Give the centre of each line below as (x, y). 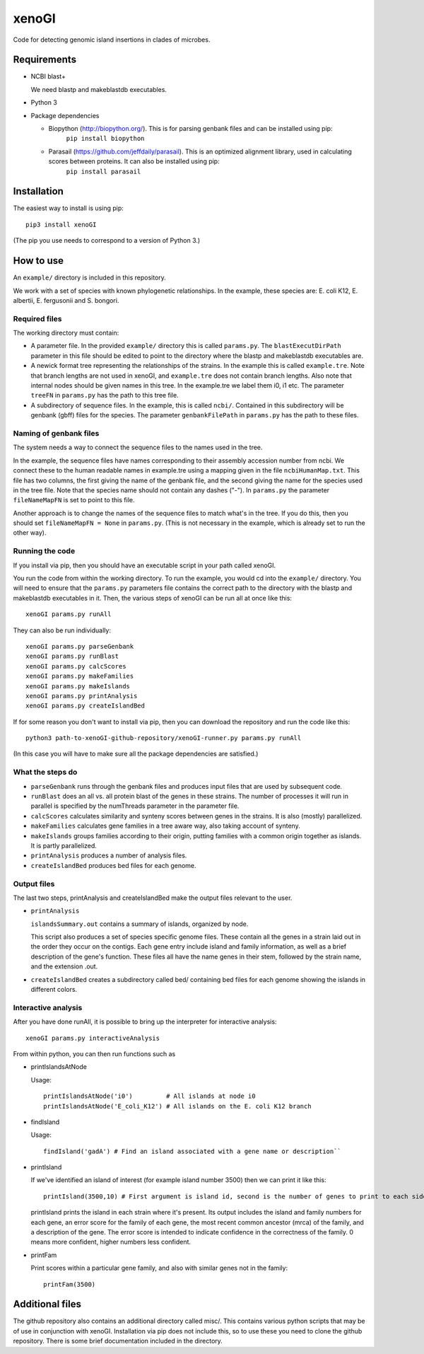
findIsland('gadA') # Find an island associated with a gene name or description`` (193, 1151)
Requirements (45, 60)
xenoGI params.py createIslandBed (85, 706)
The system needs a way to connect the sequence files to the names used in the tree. (138, 447)
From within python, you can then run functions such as (94, 1053)
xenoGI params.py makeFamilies (80, 676)
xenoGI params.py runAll (69, 614)
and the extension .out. (64, 966)
